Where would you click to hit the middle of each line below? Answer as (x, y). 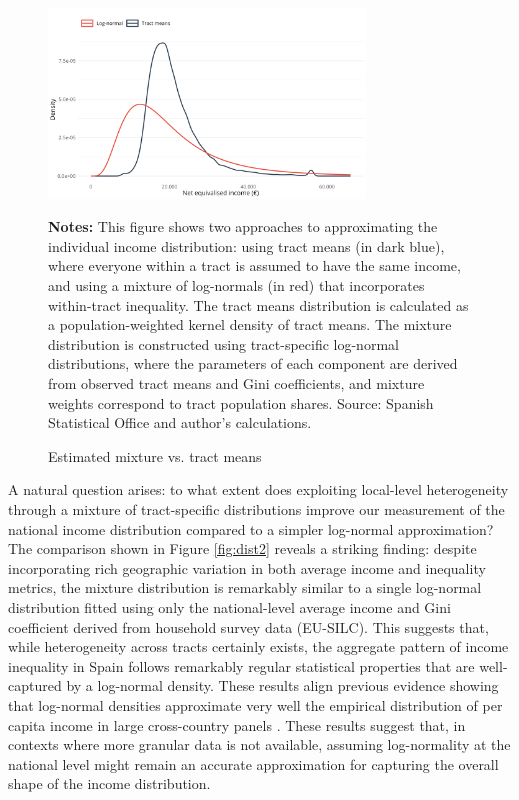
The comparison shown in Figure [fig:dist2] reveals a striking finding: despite (242, 548)
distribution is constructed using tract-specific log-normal (223, 343)
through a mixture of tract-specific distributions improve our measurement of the (256, 508)
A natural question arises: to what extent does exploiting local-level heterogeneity (258, 489)
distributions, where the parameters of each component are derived (253, 363)
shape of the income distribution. (109, 783)
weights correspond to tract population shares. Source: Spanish (241, 402)
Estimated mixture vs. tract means (155, 455)
